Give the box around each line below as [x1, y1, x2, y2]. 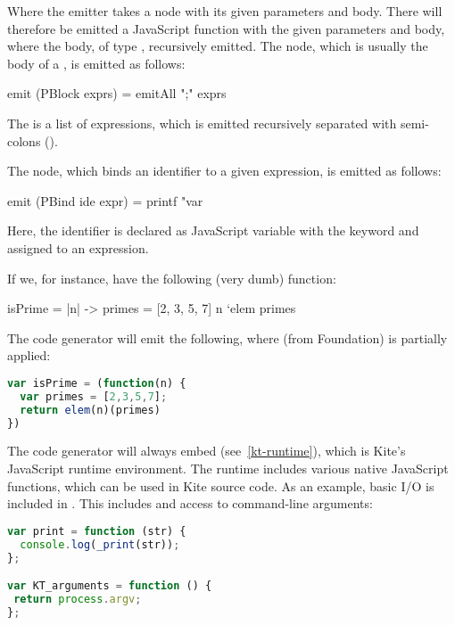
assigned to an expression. [7, 238, 149, 257]
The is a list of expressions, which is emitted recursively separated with [7, 113, 397, 132]
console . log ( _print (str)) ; [20, 538, 180, 551]
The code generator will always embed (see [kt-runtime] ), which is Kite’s [7, 441, 406, 460]
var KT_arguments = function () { [7, 580, 212, 593]
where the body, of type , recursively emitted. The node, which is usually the [7, 37, 428, 55]
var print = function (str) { [7, 524, 186, 538]
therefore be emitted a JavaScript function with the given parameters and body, [7, 19, 445, 37]
